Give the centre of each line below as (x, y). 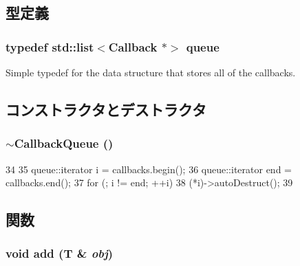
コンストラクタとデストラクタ (106, 109)
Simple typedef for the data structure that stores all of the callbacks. (151, 72)
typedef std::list (50, 46)
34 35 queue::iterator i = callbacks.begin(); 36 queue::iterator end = (149, 169)
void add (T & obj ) (60, 253)
